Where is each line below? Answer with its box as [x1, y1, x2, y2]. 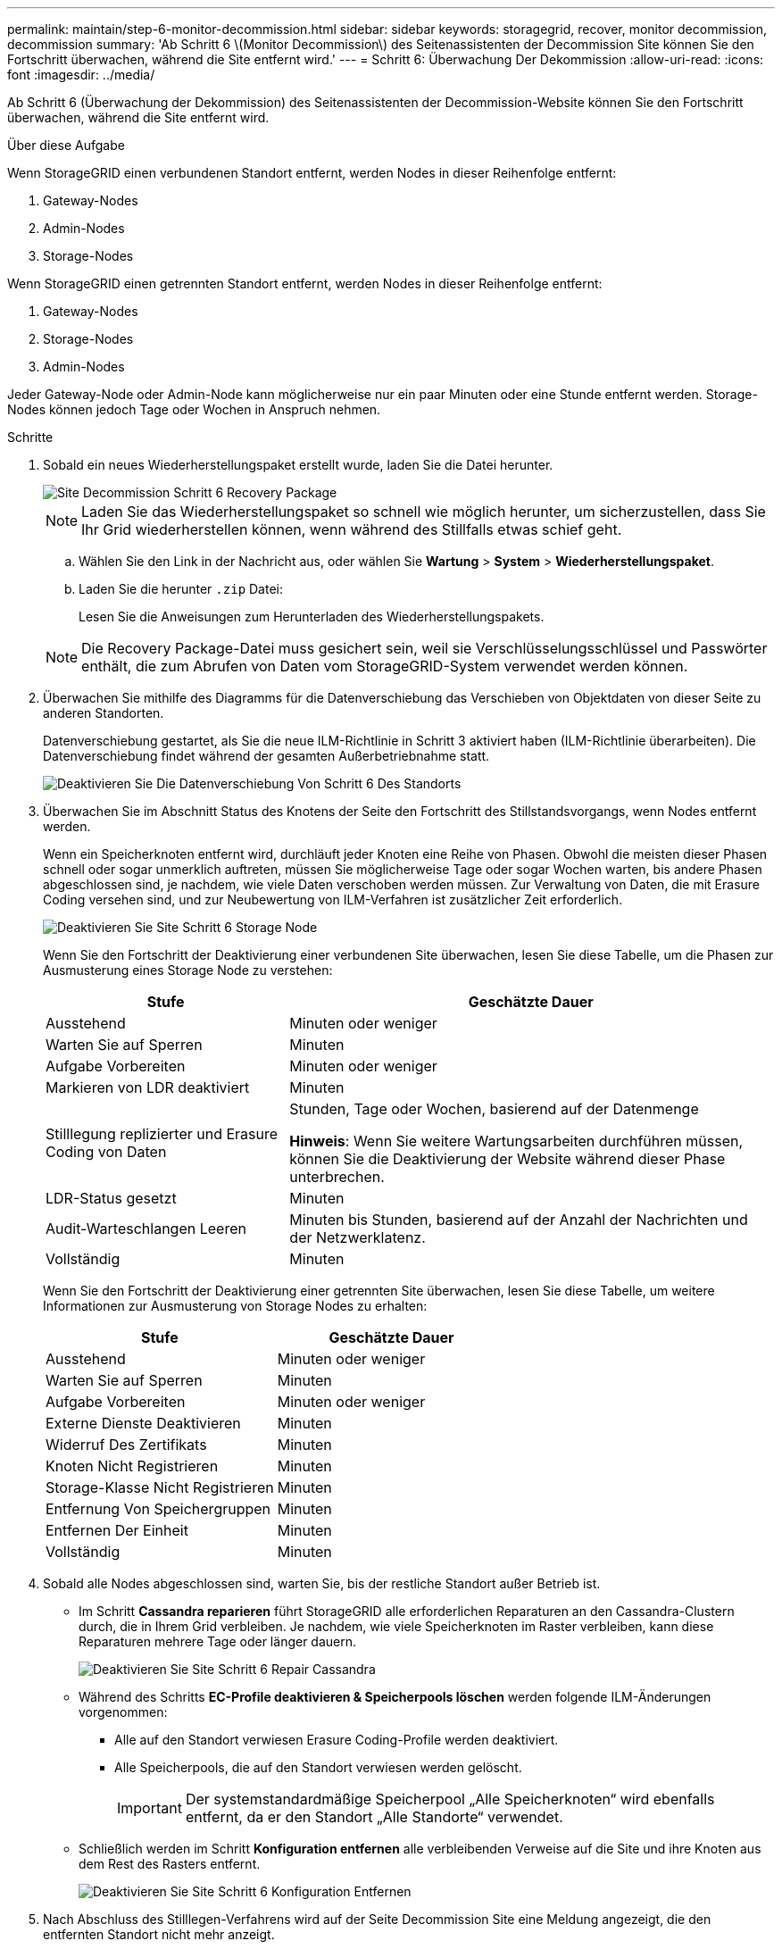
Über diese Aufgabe [7, 137, 125, 153]
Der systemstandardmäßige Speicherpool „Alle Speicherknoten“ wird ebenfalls [185, 1790, 715, 1808]
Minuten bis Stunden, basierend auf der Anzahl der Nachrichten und [289, 1211, 748, 1229]
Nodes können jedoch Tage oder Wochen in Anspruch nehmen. [7, 402, 381, 417]
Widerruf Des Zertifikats [46, 1436, 207, 1453]
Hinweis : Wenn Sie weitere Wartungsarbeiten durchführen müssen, [289, 1132, 744, 1150]
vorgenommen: [79, 1704, 168, 1720]
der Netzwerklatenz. [289, 1229, 426, 1246]
